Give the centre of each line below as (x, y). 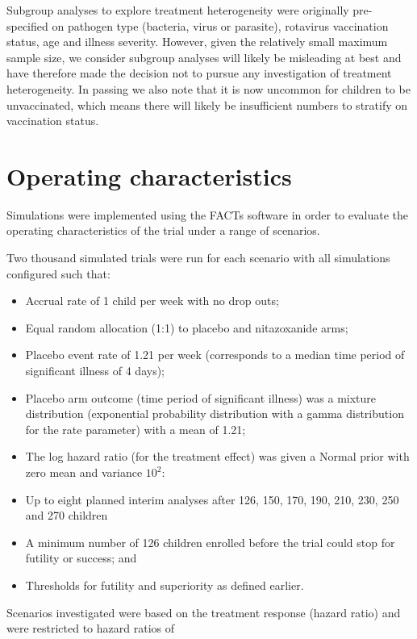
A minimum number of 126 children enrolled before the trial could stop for (210, 542)
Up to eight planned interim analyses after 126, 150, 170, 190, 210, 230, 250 (212, 499)
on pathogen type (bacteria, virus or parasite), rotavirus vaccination (220, 25)
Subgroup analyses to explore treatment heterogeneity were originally (178, 10)
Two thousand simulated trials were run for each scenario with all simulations (198, 258)
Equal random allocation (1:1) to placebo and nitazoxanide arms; (187, 327)
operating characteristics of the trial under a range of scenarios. (163, 230)
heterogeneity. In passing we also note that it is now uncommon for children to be (208, 88)
